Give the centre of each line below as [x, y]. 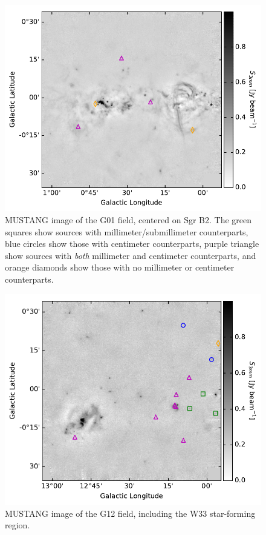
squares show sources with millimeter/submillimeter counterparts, [127, 231]
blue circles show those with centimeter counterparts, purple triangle [132, 244]
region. [18, 525]
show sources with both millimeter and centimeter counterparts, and [131, 255]
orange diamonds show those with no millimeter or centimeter [120, 267]
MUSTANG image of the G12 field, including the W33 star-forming [130, 513]
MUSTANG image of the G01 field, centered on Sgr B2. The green [128, 219]
